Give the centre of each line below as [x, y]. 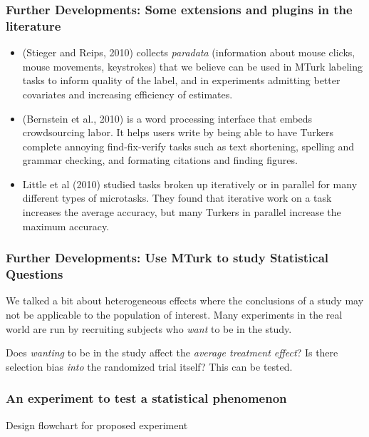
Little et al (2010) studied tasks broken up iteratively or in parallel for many [190, 184]
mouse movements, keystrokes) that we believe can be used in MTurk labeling [192, 66]
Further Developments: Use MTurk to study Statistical [167, 258]
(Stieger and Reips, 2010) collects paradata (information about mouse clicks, [189, 52]
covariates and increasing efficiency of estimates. [128, 94]
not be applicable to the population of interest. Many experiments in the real [174, 314]
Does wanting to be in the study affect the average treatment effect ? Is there [172, 353]
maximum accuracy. [66, 226]
